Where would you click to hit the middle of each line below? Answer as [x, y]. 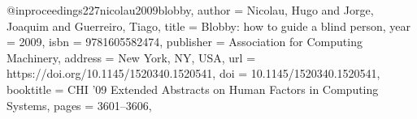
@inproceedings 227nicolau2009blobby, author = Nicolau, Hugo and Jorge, [190, 10]
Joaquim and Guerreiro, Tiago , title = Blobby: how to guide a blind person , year [209, 25]
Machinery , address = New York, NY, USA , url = [131, 57]
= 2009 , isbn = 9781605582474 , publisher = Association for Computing [185, 42]
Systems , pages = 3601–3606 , [79, 105]
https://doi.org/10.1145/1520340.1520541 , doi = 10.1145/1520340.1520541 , [193, 73]
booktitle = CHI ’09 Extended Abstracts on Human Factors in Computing [193, 89]
